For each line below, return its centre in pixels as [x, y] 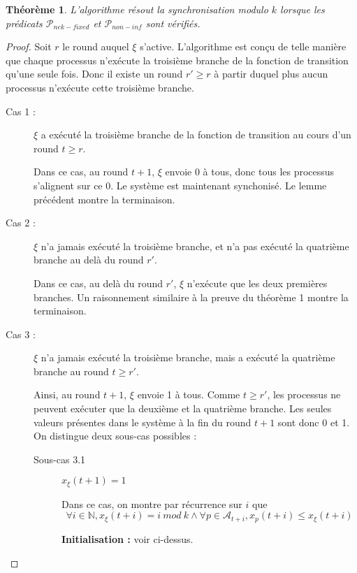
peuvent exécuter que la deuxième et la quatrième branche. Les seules [183, 408]
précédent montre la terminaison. [104, 199]
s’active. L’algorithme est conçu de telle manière [243, 46]
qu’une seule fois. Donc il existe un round [94, 74]
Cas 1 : [21, 111]
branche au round [71, 371]
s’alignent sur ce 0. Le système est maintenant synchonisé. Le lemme [180, 185]
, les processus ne [304, 394]
